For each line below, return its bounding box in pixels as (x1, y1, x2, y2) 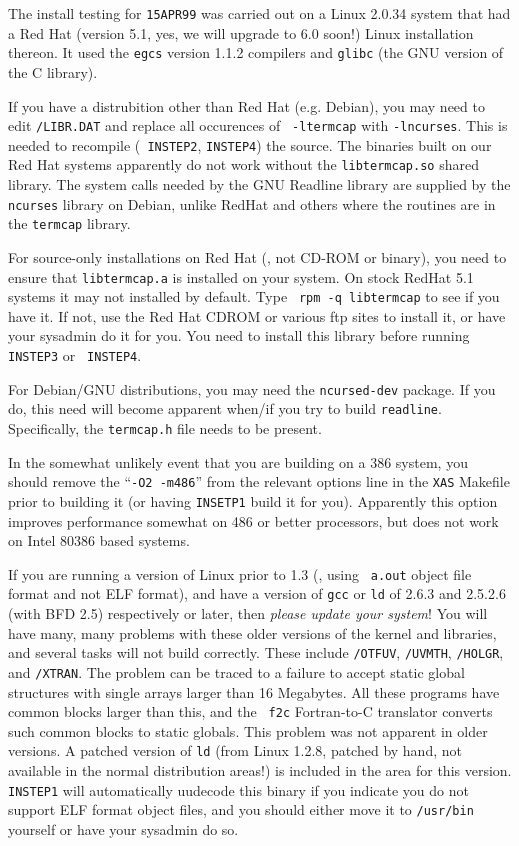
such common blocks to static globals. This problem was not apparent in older (8, 720, 488, 741)
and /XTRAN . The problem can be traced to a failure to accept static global (8, 661, 465, 682)
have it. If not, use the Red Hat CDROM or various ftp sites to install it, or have (8, 305, 506, 326)
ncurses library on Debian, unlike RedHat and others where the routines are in (8, 193, 496, 214)
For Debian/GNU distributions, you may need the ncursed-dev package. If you (8, 378, 496, 399)
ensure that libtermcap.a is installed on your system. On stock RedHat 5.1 (8, 266, 474, 287)
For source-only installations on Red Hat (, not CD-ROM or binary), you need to (8, 246, 507, 267)
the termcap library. (8, 213, 131, 234)
